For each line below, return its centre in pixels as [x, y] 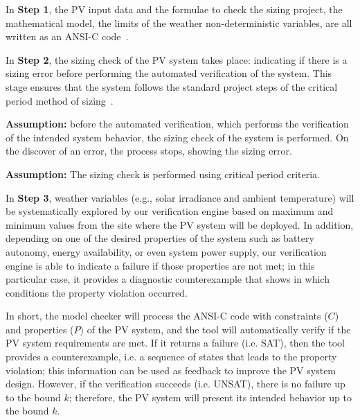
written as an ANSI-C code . [67, 36]
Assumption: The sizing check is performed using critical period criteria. [163, 174]
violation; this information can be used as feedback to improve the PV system [171, 370]
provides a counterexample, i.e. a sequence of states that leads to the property [171, 357]
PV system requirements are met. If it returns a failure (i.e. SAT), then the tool [175, 343]
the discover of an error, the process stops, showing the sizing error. [149, 151]
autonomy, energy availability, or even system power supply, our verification [166, 251]
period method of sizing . [60, 100]
